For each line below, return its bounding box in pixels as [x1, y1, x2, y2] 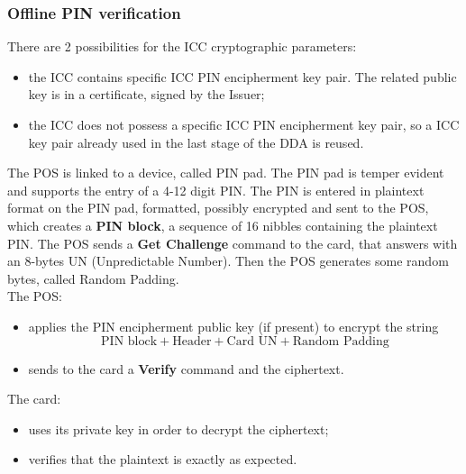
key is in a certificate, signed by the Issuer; [28, 85, 265, 104]
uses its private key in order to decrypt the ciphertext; [28, 419, 329, 438]
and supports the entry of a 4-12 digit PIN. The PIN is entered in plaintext [7, 180, 425, 199]
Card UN [226, 334, 278, 348]
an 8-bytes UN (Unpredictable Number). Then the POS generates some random [7, 251, 449, 270]
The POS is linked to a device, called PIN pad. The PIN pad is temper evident [7, 163, 444, 182]
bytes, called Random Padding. [7, 269, 179, 287]
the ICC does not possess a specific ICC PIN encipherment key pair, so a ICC [28, 115, 460, 133]
